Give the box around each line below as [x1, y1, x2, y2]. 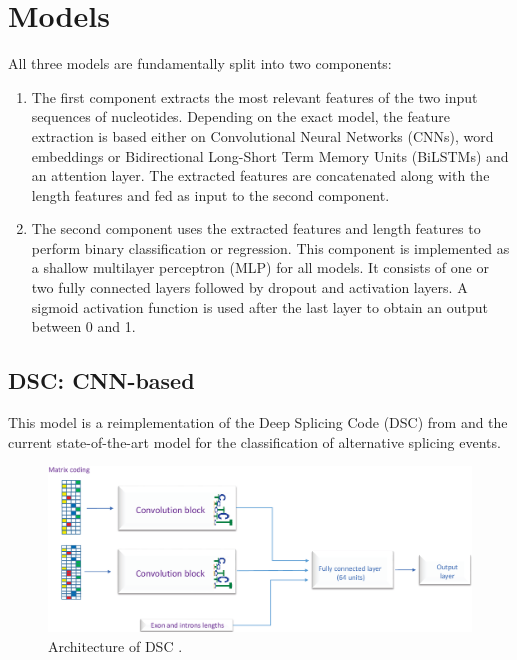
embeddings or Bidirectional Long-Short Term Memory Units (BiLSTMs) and [31, 145, 509, 166]
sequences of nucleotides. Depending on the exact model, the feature [31, 106, 450, 127]
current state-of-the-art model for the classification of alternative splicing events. [8, 431, 501, 452]
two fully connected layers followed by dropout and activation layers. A [31, 277, 468, 298]
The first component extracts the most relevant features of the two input [31, 86, 478, 107]
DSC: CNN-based [8, 365, 195, 396]
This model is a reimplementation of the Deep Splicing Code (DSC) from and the [8, 412, 508, 433]
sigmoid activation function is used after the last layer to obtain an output [31, 296, 488, 317]
